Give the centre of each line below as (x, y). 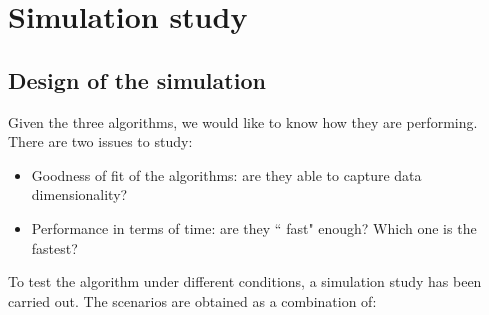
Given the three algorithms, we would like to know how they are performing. (243, 121)
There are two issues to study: (100, 141)
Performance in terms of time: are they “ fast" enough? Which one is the (254, 227)
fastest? (54, 247)
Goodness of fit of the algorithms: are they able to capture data (226, 174)
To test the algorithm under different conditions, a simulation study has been (245, 281)
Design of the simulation (137, 79)
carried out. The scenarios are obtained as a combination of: (192, 300)
